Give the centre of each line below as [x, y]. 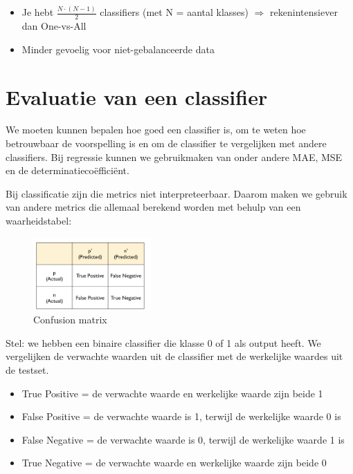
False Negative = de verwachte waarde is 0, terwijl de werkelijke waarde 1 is [183, 439]
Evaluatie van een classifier [137, 96]
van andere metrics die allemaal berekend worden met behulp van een [153, 207]
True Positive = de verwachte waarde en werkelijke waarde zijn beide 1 [172, 393]
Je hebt [38, 12]
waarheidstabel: [39, 221]
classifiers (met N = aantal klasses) [174, 12]
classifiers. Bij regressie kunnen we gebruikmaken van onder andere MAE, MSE [174, 157]
